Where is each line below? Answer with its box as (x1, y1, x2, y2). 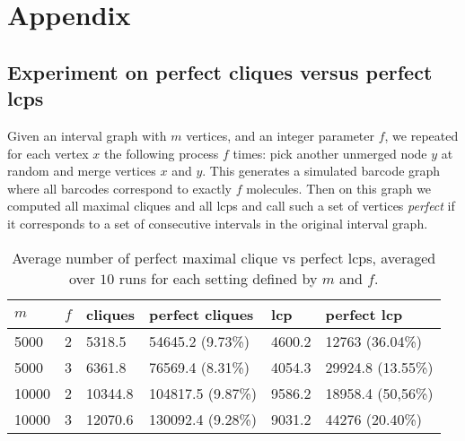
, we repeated (384, 125, 459, 144)
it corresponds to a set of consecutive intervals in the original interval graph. (7, 213, 428, 232)
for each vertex (7, 143, 89, 162)
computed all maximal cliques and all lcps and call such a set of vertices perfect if (7, 196, 455, 215)
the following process (104, 143, 219, 162)
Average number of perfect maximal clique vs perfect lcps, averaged (12, 246, 436, 268)
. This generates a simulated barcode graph (202, 161, 441, 180)
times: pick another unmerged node (232, 143, 427, 162)
